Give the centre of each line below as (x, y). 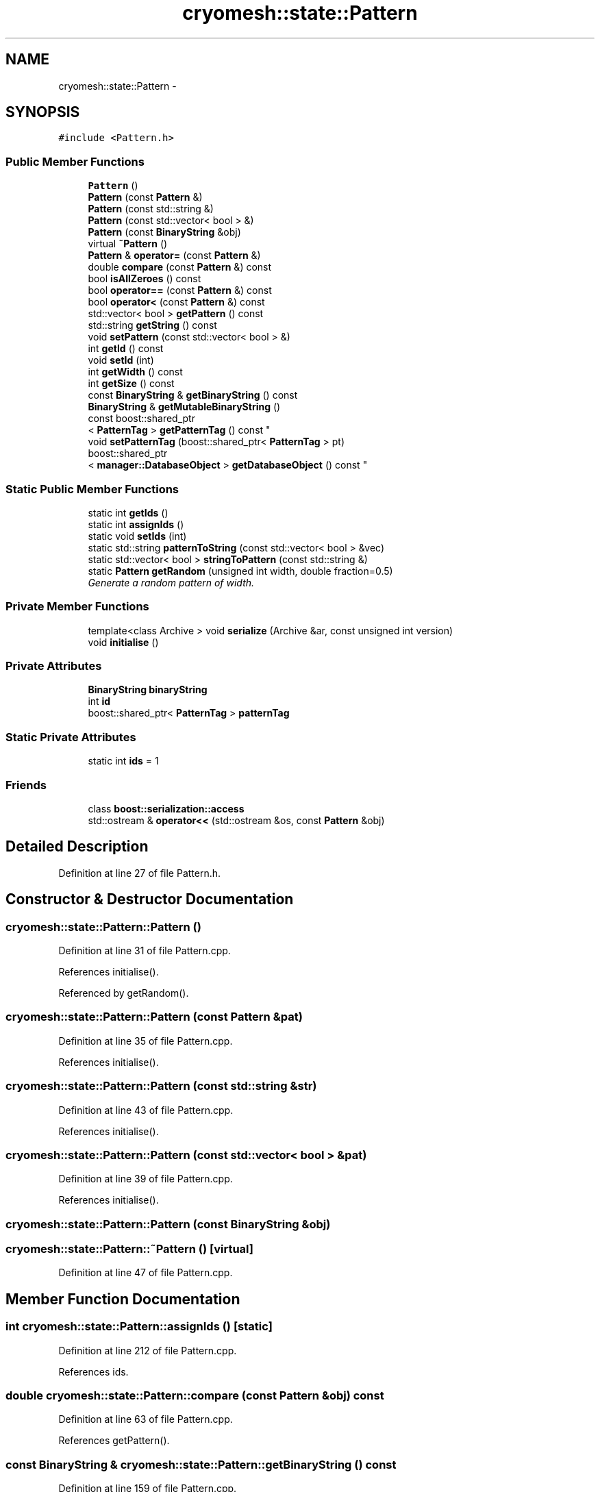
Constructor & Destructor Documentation (150, 899)
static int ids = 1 (123, 761)
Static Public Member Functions (92, 489)
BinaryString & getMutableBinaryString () (184, 407)
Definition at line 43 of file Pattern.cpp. (146, 1110)
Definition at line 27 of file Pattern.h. (140, 873)
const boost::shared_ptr (141, 419)
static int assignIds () (136, 524)
